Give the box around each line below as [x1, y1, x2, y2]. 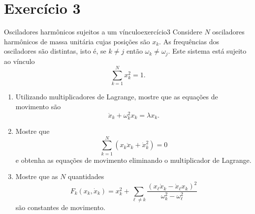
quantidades [68, 171, 104, 182]
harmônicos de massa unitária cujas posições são [4, 36, 150, 46]
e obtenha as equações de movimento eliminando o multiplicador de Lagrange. [15, 154, 252, 165]
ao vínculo [4, 56, 35, 66]
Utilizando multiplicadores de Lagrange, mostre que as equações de [15, 92, 218, 102]
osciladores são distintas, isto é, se [4, 46, 106, 56]
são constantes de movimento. [15, 202, 105, 213]
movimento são [15, 101, 61, 112]
